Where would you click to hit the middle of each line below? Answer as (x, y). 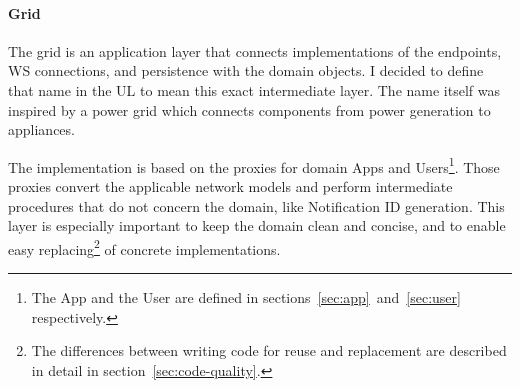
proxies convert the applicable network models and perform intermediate (230, 186)
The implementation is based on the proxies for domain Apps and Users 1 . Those (254, 165)
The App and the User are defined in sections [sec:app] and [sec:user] (246, 297)
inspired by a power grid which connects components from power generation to (249, 109)
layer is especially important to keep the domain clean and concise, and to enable (257, 225)
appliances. (41, 129)
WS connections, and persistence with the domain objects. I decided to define (246, 70)
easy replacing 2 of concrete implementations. (144, 247)
